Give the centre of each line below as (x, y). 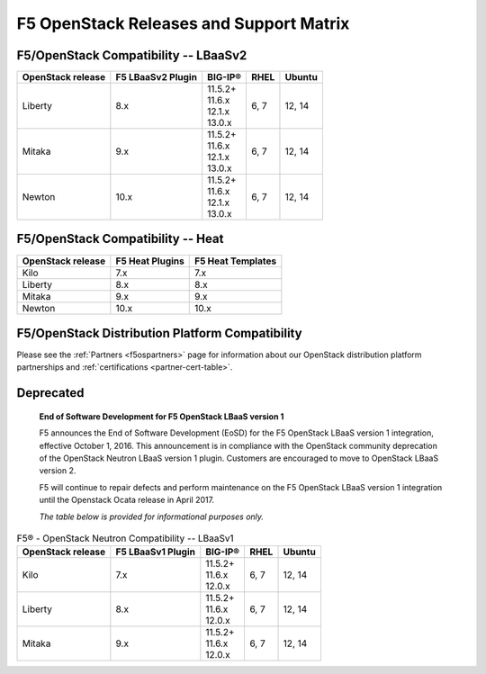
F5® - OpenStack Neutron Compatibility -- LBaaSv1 (125, 538)
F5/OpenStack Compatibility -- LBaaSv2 (132, 55)
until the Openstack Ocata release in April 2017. (127, 500)
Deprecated (50, 393)
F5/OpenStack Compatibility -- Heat (120, 239)
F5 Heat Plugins (150, 261)
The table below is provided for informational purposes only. (152, 517)
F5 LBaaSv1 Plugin (155, 552)
